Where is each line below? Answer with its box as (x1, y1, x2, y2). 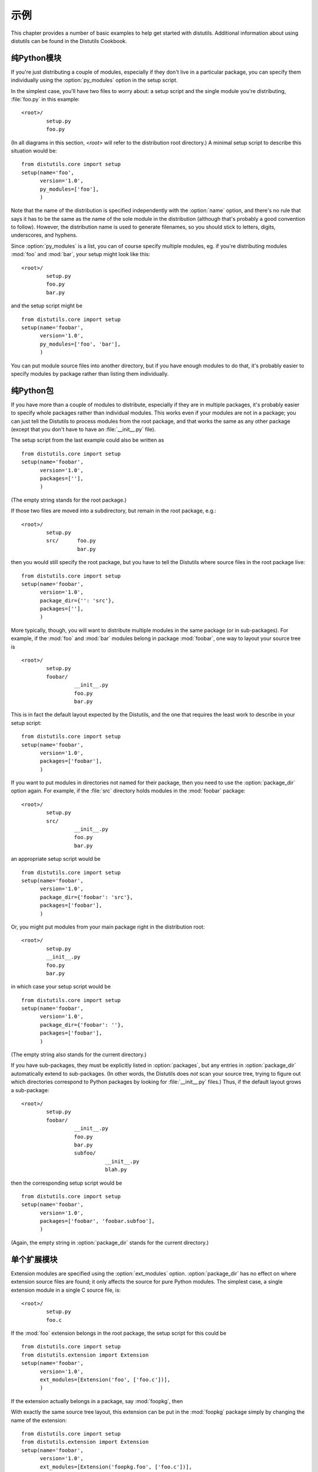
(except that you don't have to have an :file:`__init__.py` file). (11, 426, 156, 433)
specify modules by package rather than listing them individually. (11, 370, 169, 377)
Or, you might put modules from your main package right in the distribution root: (11, 923, 206, 930)
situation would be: (11, 147, 57, 154)
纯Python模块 (11, 53, 62, 63)
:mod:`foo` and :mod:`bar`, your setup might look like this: (11, 251, 150, 258)
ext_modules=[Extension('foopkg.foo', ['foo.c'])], (39, 1463, 193, 1470)
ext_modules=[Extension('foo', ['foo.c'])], (39, 1377, 171, 1383)
